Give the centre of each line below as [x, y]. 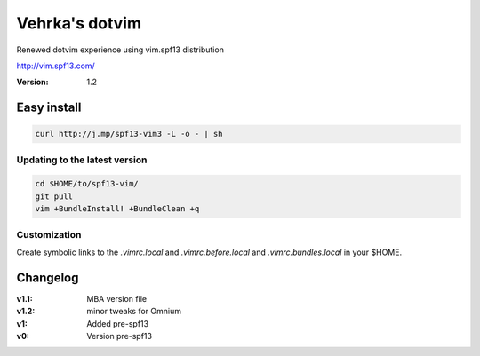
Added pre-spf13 [118, 323]
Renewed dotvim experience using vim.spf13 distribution [120, 50]
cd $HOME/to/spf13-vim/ [87, 184]
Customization [49, 234]
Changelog [48, 277]
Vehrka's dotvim [79, 23]
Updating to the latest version [82, 160]
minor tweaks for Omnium [134, 312]
